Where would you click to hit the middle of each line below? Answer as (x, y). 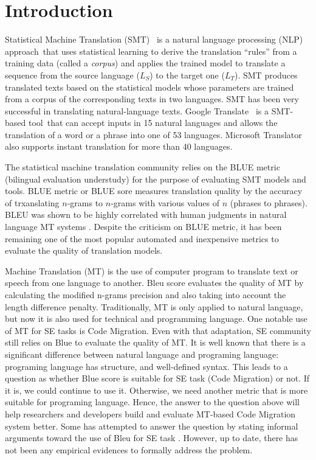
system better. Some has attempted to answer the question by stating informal (152, 426)
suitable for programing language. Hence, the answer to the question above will (152, 402)
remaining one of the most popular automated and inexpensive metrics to (142, 238)
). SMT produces (266, 75)
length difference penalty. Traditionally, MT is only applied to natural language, (154, 306)
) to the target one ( (187, 75)
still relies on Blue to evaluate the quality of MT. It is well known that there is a (155, 342)
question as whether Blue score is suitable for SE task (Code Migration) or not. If (157, 378)
